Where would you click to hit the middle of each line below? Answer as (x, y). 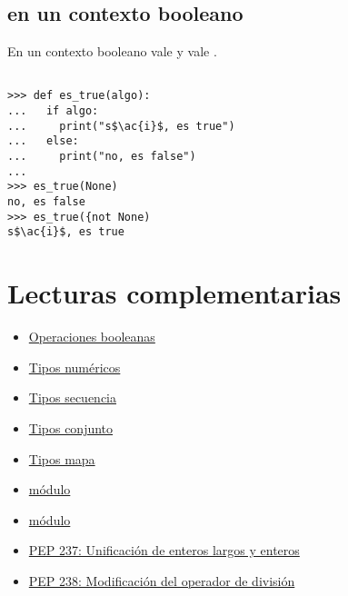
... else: (43, 141)
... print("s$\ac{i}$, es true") (121, 126)
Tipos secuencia (72, 397)
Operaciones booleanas (92, 337)
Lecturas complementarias (174, 293)
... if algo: (53, 111)
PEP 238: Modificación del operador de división (162, 580)
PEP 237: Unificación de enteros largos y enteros (164, 550)
